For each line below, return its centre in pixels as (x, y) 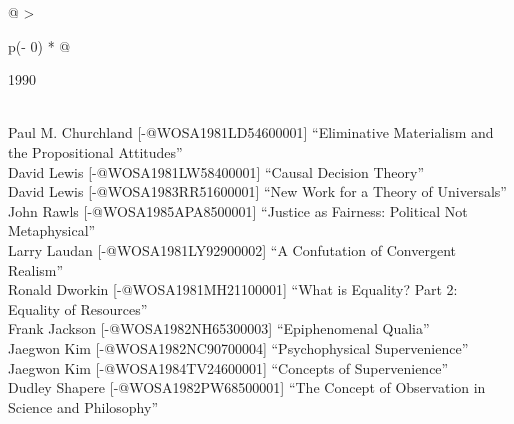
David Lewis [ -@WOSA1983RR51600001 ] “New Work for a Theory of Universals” (257, 191)
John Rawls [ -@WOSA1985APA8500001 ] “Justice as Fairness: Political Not (238, 210)
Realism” (36, 269)
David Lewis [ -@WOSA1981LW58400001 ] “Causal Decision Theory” (216, 171)
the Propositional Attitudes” (95, 151)
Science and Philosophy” (83, 406)
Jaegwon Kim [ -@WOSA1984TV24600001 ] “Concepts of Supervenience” (228, 367)
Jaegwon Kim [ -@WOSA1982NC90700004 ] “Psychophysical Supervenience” (238, 347)
